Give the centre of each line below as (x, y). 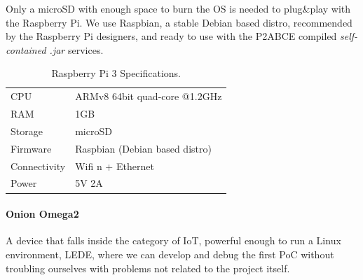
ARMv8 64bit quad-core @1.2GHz (149, 96)
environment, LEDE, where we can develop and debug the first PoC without (170, 254)
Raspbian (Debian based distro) (143, 148)
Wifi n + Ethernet (115, 166)
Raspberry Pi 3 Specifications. (116, 73)
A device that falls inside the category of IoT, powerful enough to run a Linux (173, 240)
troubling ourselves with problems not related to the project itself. (148, 268)
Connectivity (38, 166)
